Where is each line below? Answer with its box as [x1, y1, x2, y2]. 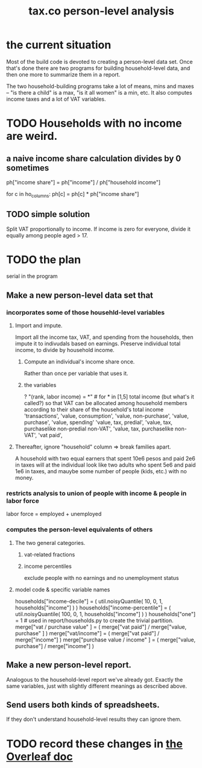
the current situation [6, 38, 112, 52]
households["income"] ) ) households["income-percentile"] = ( [14, 604, 171, 611]
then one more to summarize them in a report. [6, 71, 121, 78]
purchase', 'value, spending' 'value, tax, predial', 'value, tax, [24, 419, 173, 426]
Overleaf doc [6, 749, 74, 763]
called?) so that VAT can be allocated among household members [24, 400, 188, 407]
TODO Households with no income [6, 116, 182, 130]
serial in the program [6, 272, 58, 280]
